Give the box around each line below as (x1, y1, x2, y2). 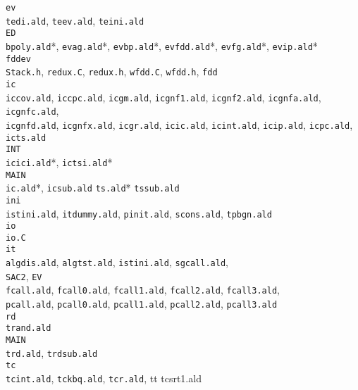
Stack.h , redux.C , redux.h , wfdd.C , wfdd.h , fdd (6, 64, 218, 79)
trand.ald (6, 323, 51, 334)
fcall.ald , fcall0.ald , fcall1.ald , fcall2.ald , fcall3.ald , (6, 282, 280, 297)
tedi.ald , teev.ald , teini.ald (6, 13, 144, 27)
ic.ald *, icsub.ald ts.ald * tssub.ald (6, 180, 180, 195)
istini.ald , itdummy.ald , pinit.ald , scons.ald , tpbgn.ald (6, 206, 272, 220)
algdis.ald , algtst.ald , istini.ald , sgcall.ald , (6, 255, 228, 270)
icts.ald (6, 132, 47, 143)
